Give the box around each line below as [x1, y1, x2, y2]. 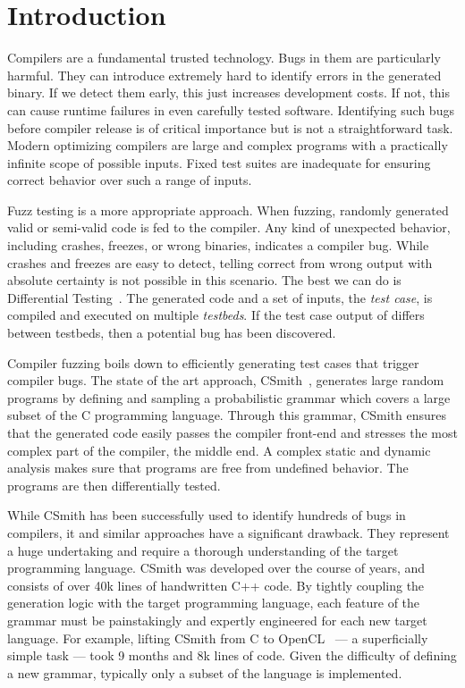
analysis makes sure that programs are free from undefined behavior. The [7, 458, 409, 477]
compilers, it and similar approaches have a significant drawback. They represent [7, 523, 450, 541]
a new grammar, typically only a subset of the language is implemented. [7, 663, 402, 682]
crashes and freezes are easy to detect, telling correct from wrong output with [7, 253, 433, 272]
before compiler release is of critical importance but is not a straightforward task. [7, 118, 453, 137]
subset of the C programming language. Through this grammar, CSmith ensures [7, 406, 447, 424]
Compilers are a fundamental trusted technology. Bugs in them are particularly [7, 48, 441, 67]
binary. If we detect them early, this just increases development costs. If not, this [7, 83, 450, 102]
